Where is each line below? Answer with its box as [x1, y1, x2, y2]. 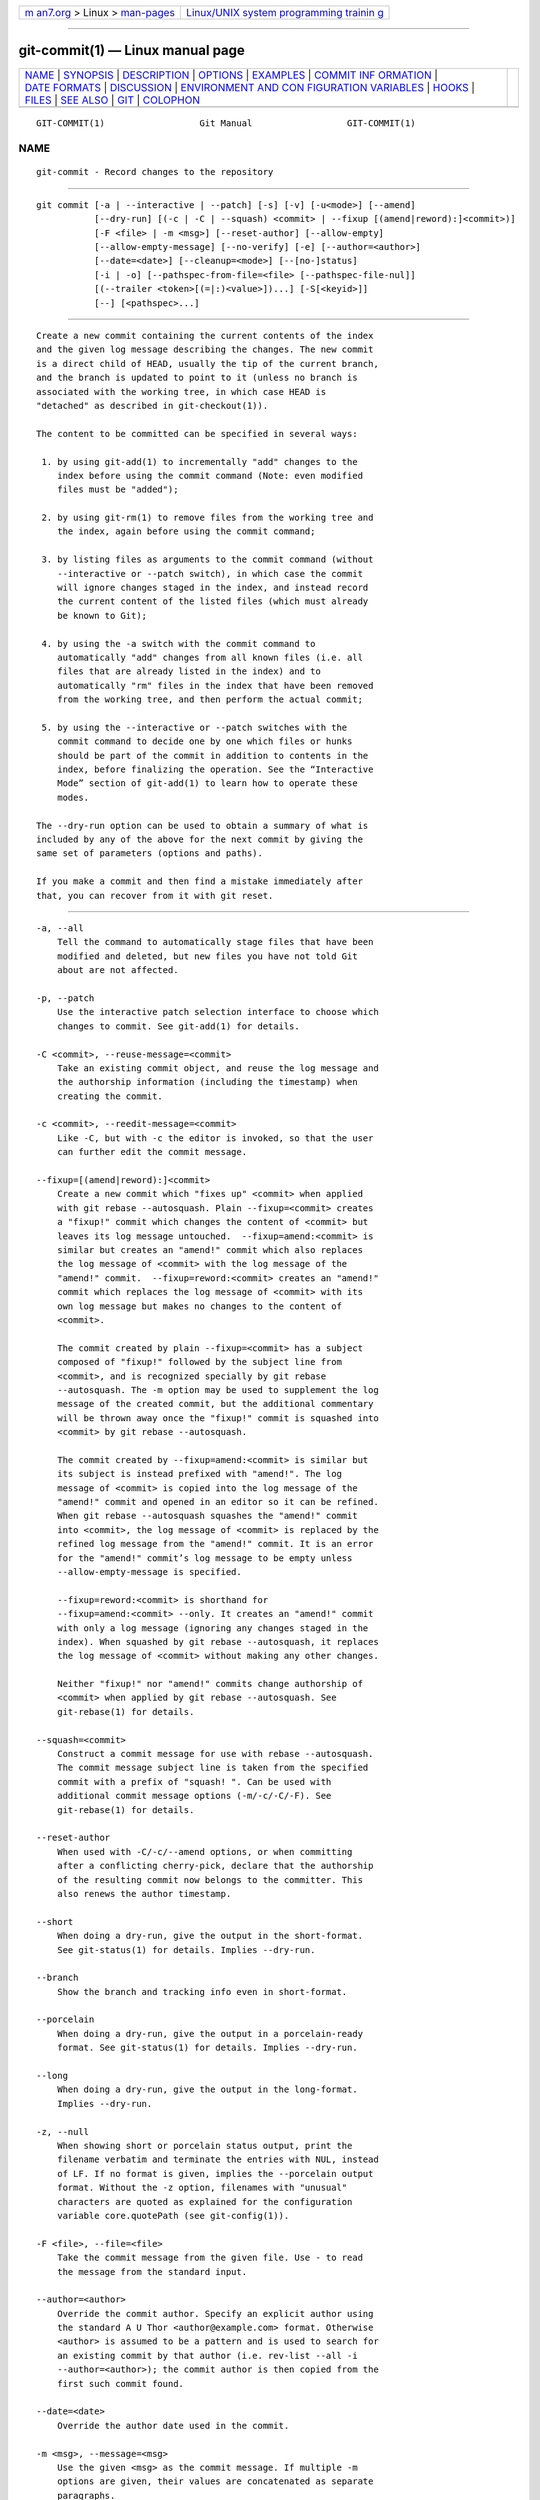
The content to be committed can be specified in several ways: [36, 428, 359, 439]
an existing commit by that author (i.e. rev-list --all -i [56, 2350, 359, 2361]
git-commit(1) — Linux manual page [18, 42, 245, 59]
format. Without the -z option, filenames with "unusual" [56, 2182, 348, 2194]
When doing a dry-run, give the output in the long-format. [56, 2084, 359, 2095]
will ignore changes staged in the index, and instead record [56, 582, 369, 594]
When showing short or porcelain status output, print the [56, 2140, 353, 2151]
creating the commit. [56, 1090, 164, 1102]
